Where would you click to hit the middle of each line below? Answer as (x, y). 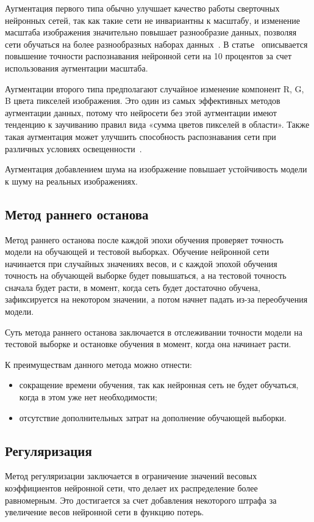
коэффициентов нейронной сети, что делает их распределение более (131, 488)
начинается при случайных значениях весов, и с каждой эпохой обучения (141, 263)
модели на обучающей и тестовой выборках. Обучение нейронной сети (137, 252)
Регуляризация (48, 450)
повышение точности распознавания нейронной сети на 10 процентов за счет (148, 56)
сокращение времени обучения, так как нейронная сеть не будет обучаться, (159, 385)
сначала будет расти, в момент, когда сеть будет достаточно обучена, (133, 287)
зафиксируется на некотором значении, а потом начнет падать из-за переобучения (156, 299)
